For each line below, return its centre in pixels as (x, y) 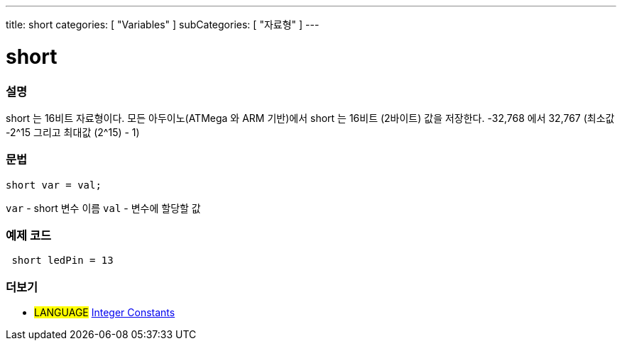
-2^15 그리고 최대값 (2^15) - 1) (73, 132)
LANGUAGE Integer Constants (105, 313)
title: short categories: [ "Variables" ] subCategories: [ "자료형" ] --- (163, 24)
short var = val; (54, 185)
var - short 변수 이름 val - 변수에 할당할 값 (103, 208)
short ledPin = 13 (62, 261)
